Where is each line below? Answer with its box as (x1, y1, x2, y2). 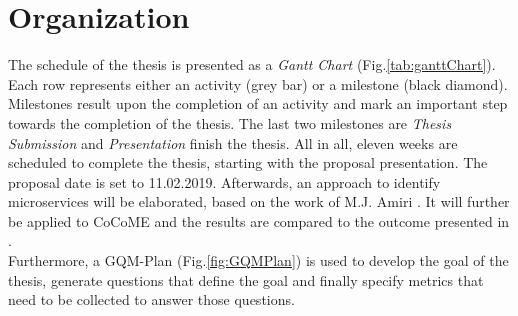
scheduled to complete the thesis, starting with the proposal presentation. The (8, 152, 488, 173)
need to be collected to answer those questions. (8, 289, 295, 310)
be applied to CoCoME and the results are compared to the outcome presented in (8, 210, 510, 231)
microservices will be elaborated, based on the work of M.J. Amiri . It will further (8, 191, 510, 212)
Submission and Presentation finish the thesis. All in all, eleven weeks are (8, 132, 458, 153)
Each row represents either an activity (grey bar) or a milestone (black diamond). (8, 73, 508, 94)
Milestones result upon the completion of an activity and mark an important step (8, 93, 508, 114)
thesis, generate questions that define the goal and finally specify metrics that (8, 269, 484, 290)
